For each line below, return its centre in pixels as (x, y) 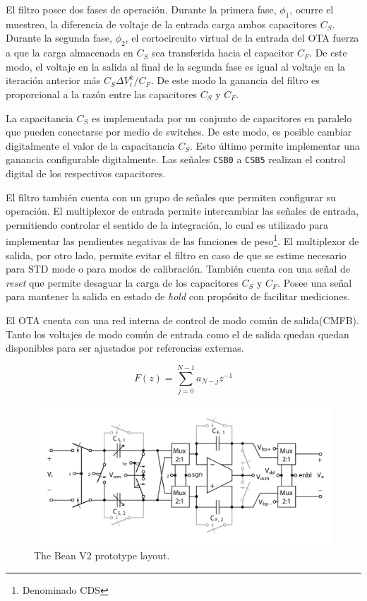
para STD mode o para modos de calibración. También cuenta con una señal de (178, 269)
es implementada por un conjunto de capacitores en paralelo (222, 118)
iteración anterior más (53, 80)
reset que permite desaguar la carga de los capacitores (122, 282)
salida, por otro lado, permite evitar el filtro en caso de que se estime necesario (176, 255)
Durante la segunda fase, (59, 38)
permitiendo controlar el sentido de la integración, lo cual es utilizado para (167, 224)
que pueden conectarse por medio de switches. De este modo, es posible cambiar (179, 132)
